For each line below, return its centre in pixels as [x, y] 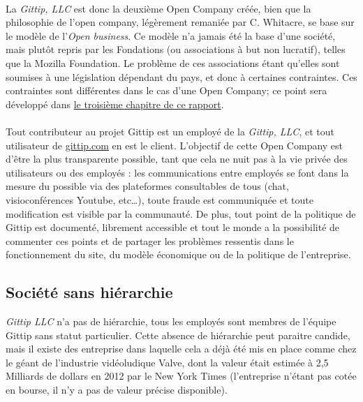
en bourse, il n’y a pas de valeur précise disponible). [117, 390]
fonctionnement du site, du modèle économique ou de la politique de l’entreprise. [178, 254]
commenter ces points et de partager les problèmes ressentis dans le [150, 240]
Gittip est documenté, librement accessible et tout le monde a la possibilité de [173, 227]
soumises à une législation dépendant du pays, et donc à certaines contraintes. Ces [181, 76]
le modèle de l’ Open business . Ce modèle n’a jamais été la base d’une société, [171, 35]
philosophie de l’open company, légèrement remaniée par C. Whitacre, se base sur [180, 22]
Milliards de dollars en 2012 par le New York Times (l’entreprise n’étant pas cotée [181, 376]
